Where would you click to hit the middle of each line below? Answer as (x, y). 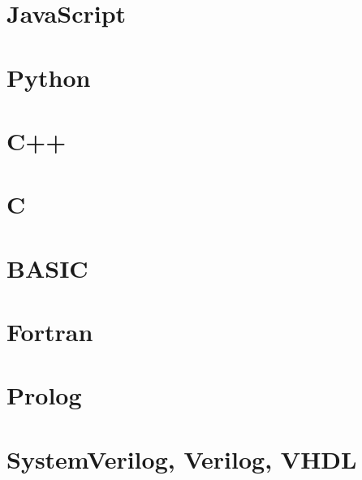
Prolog (44, 395)
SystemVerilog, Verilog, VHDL (182, 458)
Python (49, 77)
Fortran (50, 332)
